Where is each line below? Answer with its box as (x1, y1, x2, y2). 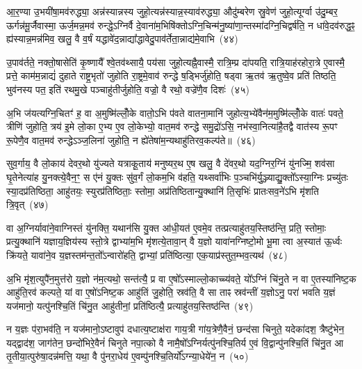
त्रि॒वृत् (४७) (6, 197, 49, 212)
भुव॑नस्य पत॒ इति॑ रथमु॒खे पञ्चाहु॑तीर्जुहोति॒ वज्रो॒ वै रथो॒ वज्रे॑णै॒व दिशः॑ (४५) (6, 81, 249, 96)
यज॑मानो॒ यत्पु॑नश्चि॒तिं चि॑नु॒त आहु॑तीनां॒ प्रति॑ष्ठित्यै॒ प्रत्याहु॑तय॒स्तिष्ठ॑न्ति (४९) (6, 298, 254, 313)
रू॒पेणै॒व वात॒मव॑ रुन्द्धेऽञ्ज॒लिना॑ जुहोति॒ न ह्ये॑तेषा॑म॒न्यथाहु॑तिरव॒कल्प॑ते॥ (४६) (6, 132, 256, 147)
